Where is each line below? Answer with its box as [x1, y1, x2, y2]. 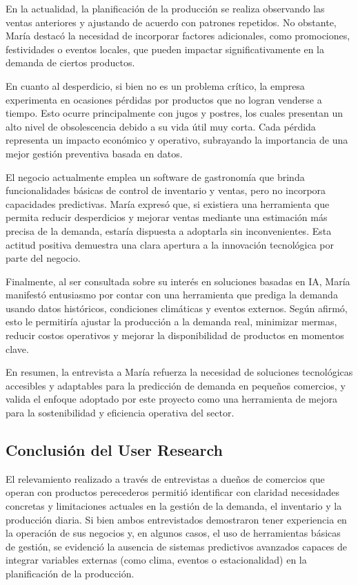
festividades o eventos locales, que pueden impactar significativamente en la [6, 41, 324, 56]
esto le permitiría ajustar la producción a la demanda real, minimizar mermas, [6, 314, 337, 329]
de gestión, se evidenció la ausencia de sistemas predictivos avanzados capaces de [6, 539, 347, 553]
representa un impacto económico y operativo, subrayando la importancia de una [6, 133, 348, 147]
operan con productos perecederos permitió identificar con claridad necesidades [6, 485, 339, 499]
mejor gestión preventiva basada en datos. [6, 146, 183, 160]
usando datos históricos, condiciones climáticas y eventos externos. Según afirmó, [6, 300, 348, 315]
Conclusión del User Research [6, 439, 223, 461]
